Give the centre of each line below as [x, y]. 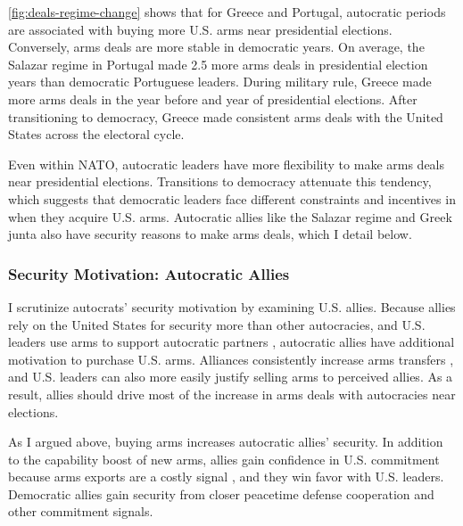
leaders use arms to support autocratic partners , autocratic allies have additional [231, 342]
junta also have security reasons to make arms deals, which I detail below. [210, 234]
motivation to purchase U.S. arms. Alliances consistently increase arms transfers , [231, 359]
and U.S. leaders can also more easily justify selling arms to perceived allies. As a [231, 377]
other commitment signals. [81, 511]
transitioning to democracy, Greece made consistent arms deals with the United [226, 116]
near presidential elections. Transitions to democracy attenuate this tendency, [220, 181]
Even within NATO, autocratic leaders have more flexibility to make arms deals [227, 164]
